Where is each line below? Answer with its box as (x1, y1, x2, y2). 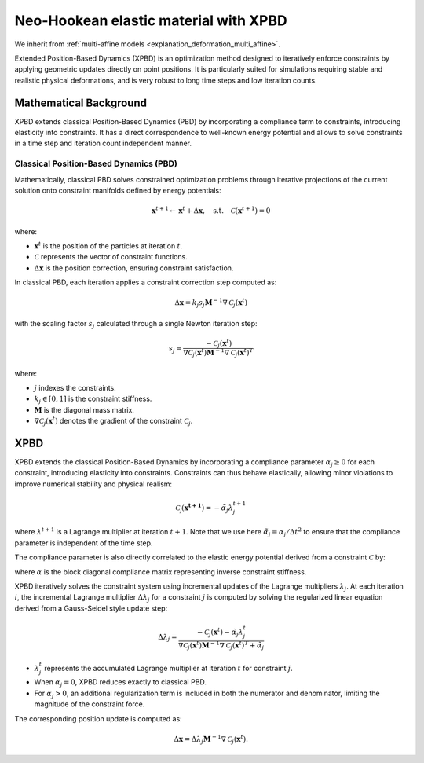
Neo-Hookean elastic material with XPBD (14, 12, 287, 29)
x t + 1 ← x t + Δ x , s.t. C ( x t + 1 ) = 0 (152, 205, 271, 215)
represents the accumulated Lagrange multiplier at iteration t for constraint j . (44, 663, 294, 673)
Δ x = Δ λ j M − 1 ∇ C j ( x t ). (174, 733, 249, 746)
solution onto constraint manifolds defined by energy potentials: (14, 185, 221, 195)
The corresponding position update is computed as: (14, 713, 182, 723)
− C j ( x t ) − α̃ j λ (196, 626, 243, 638)
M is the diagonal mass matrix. (34, 405, 135, 414)
